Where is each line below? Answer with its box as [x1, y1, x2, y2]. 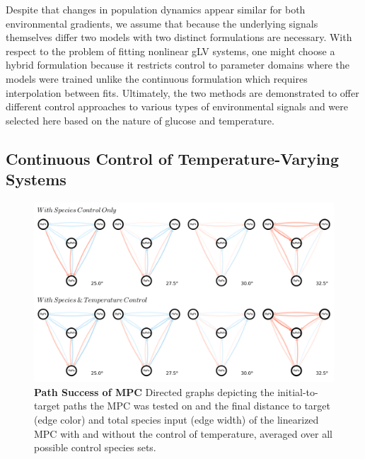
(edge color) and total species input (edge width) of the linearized [34, 412, 319, 426]
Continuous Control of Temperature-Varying [6, 147, 340, 169]
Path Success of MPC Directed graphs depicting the [34, 384, 274, 399]
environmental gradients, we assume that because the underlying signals [6, 16, 318, 30]
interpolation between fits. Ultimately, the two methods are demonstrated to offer [6, 85, 359, 100]
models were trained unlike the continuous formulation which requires [6, 71, 308, 86]
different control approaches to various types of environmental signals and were [6, 99, 348, 114]
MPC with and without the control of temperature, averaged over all [34, 426, 332, 441]
